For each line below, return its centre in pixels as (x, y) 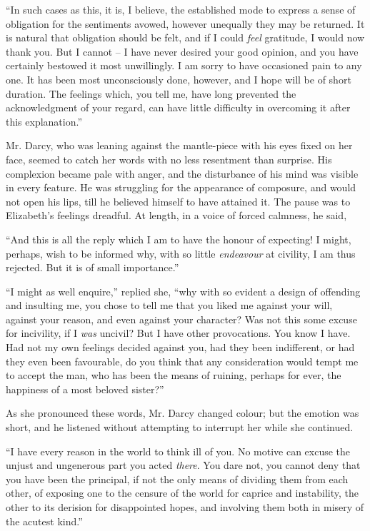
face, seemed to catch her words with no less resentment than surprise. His (169, 159)
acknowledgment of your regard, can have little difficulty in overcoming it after (178, 107)
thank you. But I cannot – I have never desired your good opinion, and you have (182, 51)
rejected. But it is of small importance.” (92, 267)
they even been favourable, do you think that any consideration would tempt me (182, 361)
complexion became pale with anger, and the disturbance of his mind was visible (182, 173)
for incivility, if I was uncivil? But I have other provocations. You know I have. (178, 333)
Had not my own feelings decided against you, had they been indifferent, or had (180, 347)
